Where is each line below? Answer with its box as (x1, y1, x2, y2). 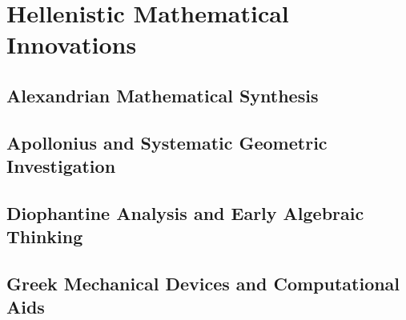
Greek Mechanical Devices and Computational (6, 271, 400, 296)
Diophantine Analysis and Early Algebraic (6, 200, 364, 225)
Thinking (6, 224, 83, 249)
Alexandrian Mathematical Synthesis (6, 82, 319, 107)
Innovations (6, 28, 137, 61)
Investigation (6, 154, 116, 178)
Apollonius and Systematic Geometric (6, 130, 328, 154)
